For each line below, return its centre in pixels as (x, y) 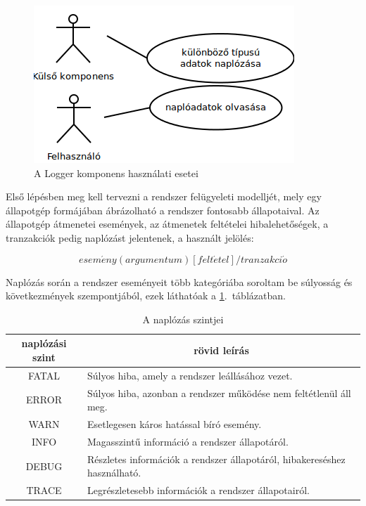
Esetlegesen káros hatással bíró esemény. (174, 424)
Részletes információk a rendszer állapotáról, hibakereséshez (216, 459)
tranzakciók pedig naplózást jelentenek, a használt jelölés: (130, 237)
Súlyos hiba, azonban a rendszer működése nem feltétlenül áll (219, 393)
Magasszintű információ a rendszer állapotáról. (188, 441)
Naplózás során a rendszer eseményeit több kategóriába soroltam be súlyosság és (179, 281)
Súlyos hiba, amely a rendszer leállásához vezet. (190, 375)
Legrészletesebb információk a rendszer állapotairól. (198, 490)
